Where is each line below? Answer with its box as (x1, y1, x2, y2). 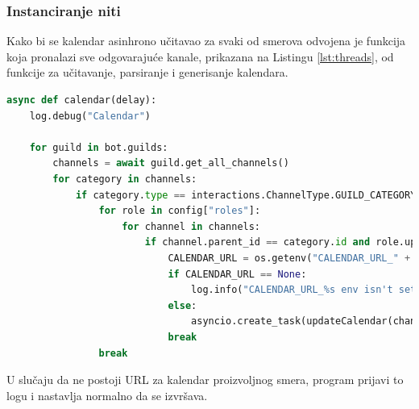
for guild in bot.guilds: (29, 141, 168, 153)
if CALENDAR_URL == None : (168, 268, 307, 280)
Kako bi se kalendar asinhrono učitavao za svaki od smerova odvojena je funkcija (6, 32, 406, 49)
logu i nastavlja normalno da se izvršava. (6, 386, 208, 403)
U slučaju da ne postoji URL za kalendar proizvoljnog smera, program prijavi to (6, 371, 404, 388)
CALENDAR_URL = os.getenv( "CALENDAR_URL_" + (168, 252, 411, 264)
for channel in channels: (122, 220, 261, 232)
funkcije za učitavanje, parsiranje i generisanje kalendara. (6, 64, 288, 81)
